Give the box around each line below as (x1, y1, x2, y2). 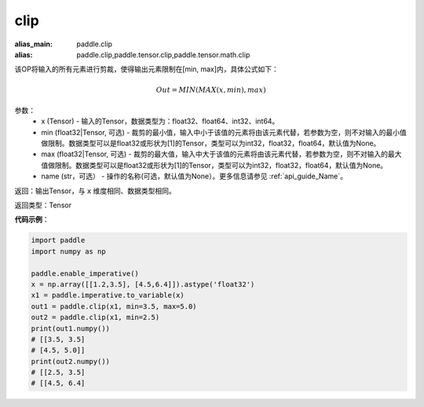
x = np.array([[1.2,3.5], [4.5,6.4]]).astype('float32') (31, 280, 255, 288)
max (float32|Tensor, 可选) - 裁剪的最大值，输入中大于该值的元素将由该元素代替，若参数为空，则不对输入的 (41, 149, 389, 159)
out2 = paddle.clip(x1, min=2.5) (31, 313, 160, 322)
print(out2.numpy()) (31, 357, 110, 365)
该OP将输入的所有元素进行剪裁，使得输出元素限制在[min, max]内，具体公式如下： (14, 64, 279, 74)
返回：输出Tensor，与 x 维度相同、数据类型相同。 (14, 185, 176, 196)
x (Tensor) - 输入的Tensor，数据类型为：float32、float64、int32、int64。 (41, 116, 280, 126)
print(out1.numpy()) (31, 324, 110, 333)
